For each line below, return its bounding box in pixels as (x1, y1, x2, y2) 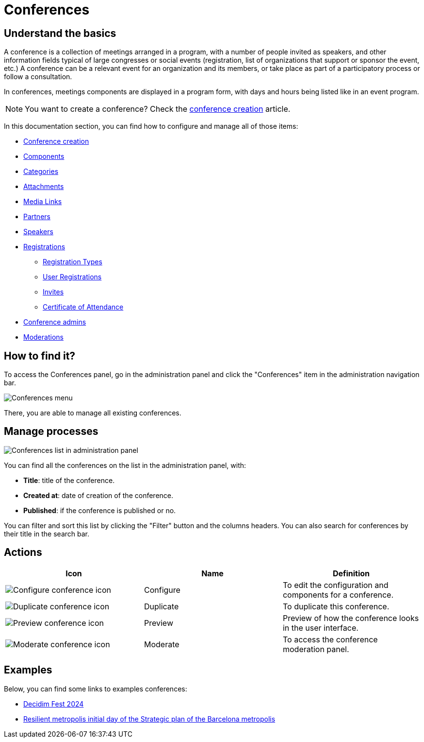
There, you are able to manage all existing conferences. (4, 409, 181, 417)
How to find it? (4, 349, 76, 362)
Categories (23, 167, 59, 176)
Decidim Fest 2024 (23, 699, 84, 708)
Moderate (144, 639, 179, 649)
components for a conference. (282, 589, 394, 600)
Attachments (23, 182, 64, 191)
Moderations (23, 333, 64, 342)
